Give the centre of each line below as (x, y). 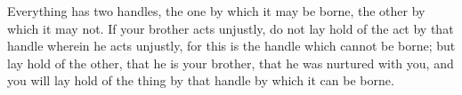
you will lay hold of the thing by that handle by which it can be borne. (201, 80)
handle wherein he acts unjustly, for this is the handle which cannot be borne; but (231, 46)
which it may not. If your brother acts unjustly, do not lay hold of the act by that (231, 28)
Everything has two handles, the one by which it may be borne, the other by (216, 11)
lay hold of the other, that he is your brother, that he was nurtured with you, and (231, 63)
